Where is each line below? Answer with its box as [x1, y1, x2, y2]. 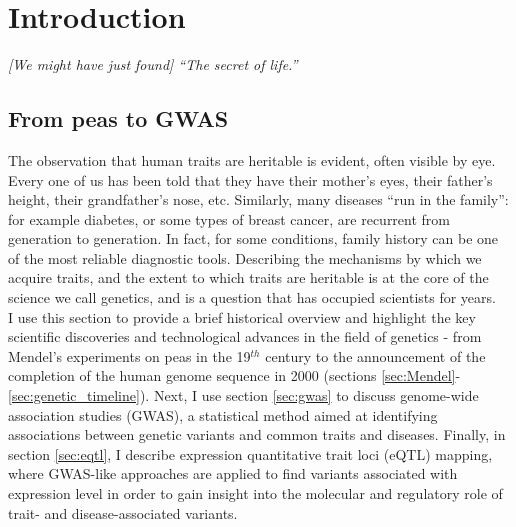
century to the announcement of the [265, 345, 486, 366]
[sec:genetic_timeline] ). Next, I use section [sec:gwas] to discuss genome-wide [8, 385, 479, 406]
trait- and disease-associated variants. [8, 502, 238, 523]
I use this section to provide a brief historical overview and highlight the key [8, 306, 476, 327]
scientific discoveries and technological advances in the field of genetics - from [8, 326, 482, 347]
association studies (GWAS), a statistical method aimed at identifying [8, 404, 438, 425]
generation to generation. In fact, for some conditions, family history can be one [8, 228, 499, 249]
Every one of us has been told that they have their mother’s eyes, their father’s [8, 169, 493, 190]
